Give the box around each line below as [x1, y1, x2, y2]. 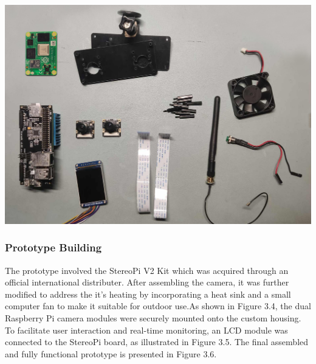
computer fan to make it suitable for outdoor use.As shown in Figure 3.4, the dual [5, 299, 311, 312]
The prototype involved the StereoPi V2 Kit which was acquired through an [5, 264, 289, 276]
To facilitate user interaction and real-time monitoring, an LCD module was [5, 323, 288, 336]
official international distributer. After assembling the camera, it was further [5, 276, 289, 289]
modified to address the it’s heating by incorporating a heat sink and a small [5, 287, 291, 300]
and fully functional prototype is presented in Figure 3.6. [5, 347, 217, 360]
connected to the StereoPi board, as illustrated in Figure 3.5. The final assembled [5, 335, 309, 348]
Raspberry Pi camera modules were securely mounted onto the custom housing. [5, 311, 301, 324]
